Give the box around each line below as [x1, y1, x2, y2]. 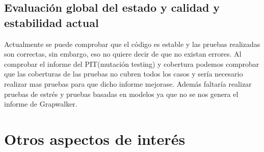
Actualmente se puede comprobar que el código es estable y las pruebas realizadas [4, 38, 260, 49]
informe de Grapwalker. [4, 98, 77, 109]
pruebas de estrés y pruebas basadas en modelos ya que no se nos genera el [4, 88, 239, 99]
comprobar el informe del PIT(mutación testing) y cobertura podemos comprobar [4, 58, 259, 69]
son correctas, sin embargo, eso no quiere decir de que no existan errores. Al [4, 48, 242, 59]
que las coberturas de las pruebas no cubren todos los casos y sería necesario [4, 68, 243, 79]
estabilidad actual [4, 14, 99, 30]
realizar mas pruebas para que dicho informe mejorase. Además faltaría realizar [4, 78, 252, 89]
